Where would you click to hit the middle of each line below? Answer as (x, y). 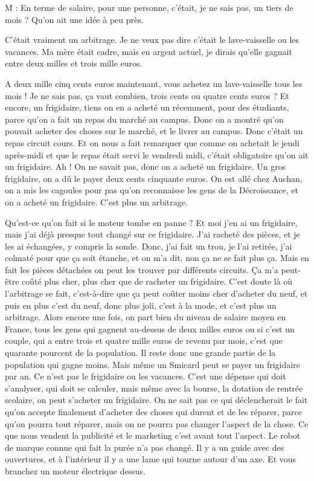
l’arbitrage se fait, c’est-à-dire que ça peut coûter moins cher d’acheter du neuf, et (156, 293)
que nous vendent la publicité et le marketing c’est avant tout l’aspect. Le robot (153, 435)
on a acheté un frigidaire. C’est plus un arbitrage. (96, 202)
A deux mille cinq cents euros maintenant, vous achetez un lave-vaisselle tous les (154, 83)
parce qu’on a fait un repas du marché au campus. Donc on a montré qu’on (144, 119)
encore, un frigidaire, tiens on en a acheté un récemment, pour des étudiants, (147, 107)
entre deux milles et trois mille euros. (74, 63)
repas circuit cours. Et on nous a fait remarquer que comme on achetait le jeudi (152, 142)
